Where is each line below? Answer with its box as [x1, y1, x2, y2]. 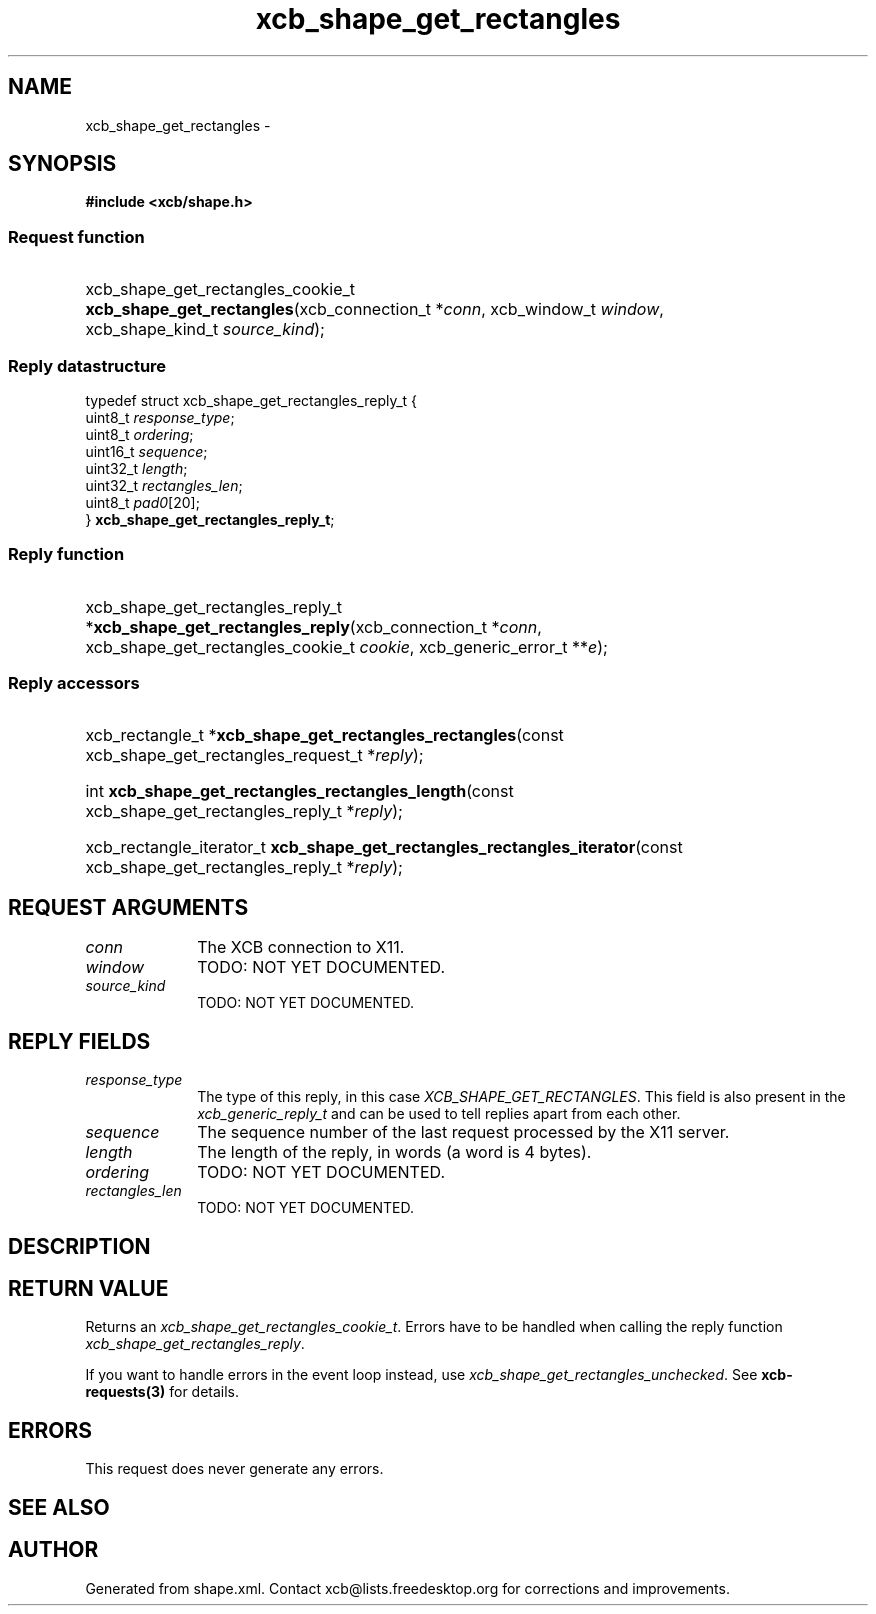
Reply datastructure [8, 355, 167, 376]
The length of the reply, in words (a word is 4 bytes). [197, 1142, 592, 1163]
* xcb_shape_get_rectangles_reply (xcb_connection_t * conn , [85, 616, 542, 637]
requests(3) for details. [85, 1383, 240, 1401]
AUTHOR [8, 1537, 99, 1563]
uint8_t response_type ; [85, 408, 235, 426]
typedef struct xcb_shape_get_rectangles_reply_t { [85, 391, 418, 409]
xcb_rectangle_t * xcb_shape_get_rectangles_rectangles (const [85, 725, 564, 746]
